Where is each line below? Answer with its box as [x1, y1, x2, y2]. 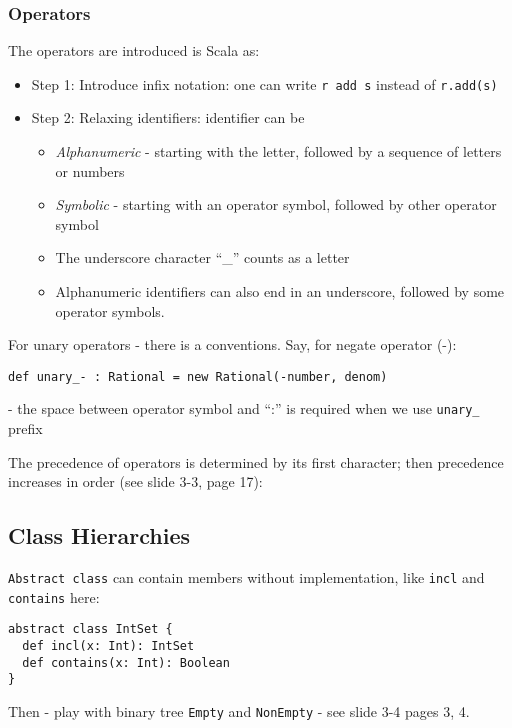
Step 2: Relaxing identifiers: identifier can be [31, 107, 305, 128]
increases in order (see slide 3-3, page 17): [8, 471, 263, 492]
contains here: [8, 586, 100, 607]
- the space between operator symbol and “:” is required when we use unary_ [8, 398, 480, 419]
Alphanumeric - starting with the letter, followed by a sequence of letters [55, 141, 502, 162]
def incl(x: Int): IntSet [22, 639, 195, 654]
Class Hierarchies [8, 520, 191, 551]
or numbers [55, 160, 125, 181]
